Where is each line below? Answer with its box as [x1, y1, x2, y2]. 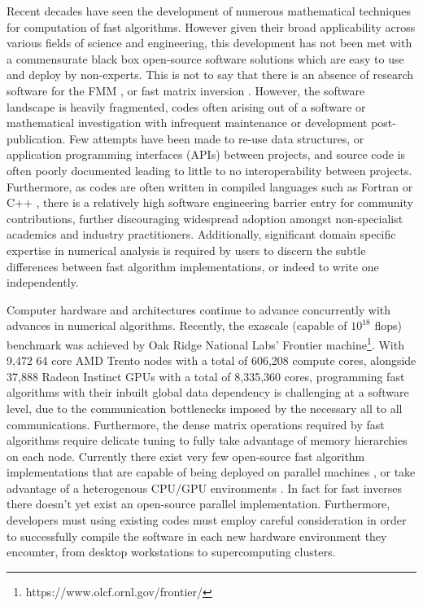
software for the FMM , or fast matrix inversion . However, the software [7, 81, 365, 99]
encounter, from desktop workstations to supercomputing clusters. [7, 543, 336, 560]
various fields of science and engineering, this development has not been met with [7, 34, 412, 51]
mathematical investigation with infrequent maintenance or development [7, 114, 368, 131]
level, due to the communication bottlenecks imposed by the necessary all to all [7, 399, 403, 416]
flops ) [374, 317, 402, 334]
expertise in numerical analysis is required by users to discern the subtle [7, 241, 366, 258]
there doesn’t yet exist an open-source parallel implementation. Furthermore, [7, 495, 390, 512]
